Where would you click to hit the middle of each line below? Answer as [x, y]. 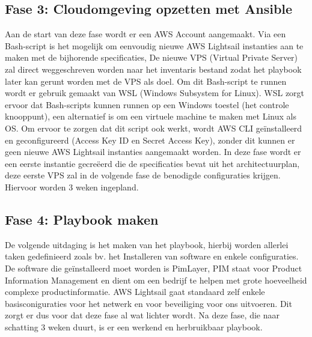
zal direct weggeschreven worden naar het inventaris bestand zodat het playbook [153, 69]
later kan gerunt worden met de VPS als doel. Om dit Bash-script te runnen [146, 81]
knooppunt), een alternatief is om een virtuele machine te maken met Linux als [151, 116]
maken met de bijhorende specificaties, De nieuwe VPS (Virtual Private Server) [151, 57]
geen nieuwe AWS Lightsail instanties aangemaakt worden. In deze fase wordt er [153, 152]
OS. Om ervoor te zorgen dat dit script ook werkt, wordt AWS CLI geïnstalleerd [154, 128]
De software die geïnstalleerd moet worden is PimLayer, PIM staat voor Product [154, 268]
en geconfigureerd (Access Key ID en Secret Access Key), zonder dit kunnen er [150, 140]
